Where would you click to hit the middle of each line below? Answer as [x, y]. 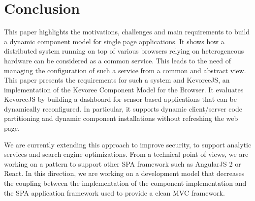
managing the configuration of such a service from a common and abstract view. [125, 70]
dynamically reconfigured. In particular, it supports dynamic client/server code [123, 108]
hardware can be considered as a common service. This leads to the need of [117, 60]
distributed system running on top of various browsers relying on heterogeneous [124, 51]
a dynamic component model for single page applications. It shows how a [114, 41]
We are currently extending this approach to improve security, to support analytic [128, 144]
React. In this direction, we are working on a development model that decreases [124, 173]
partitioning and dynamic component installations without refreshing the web [121, 118]
